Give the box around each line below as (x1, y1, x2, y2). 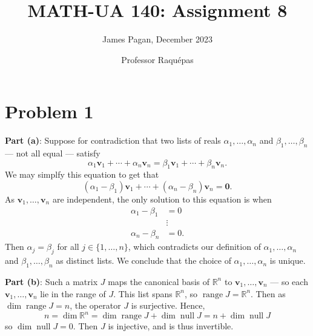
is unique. (269, 254, 306, 267)
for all (57, 240, 79, 253)
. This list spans (113, 287, 173, 300)
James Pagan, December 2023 (102, 33, 213, 45)
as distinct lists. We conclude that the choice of (56, 254, 231, 267)
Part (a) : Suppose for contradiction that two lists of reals (5, 134, 221, 147)
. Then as (251, 287, 286, 300)
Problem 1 (5, 99, 94, 124)
